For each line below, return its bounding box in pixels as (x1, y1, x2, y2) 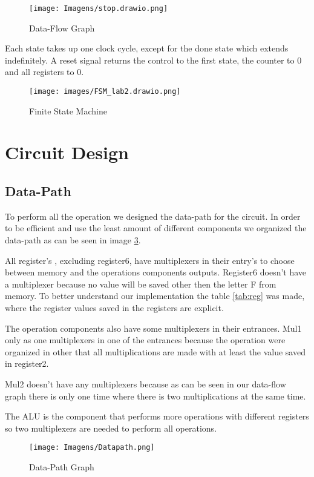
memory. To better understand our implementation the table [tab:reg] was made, (5, 289, 305, 302)
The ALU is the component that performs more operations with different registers (5, 410, 309, 423)
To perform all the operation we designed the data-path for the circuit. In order (5, 209, 301, 222)
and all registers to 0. (5, 65, 84, 78)
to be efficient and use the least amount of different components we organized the (5, 222, 307, 234)
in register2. (5, 357, 49, 370)
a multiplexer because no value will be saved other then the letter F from (5, 277, 276, 290)
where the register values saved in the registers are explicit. (5, 301, 224, 314)
